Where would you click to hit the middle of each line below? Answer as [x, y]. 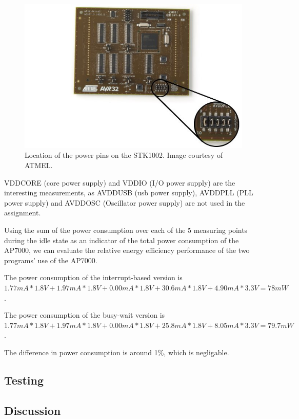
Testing [24, 380]
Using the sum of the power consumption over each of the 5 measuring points [126, 230]
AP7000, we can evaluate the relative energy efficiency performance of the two [127, 250]
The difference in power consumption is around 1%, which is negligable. [117, 352]
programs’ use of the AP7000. [51, 260]
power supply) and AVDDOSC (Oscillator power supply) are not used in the [125, 202]
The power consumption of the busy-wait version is [85, 315]
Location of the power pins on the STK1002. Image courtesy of [124, 155]
